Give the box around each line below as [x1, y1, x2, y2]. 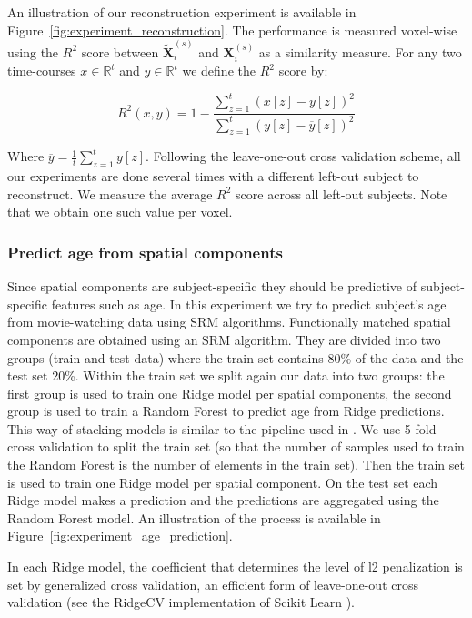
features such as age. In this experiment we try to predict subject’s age [51, 294, 447, 313]
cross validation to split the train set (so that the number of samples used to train [7, 437, 465, 456]
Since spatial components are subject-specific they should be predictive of [7, 277, 417, 296]
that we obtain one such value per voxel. [7, 202, 233, 221]
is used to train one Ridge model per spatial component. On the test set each [7, 472, 438, 491]
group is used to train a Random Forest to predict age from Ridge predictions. [7, 401, 445, 420]
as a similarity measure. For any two [258, 42, 462, 61]
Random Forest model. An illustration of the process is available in [7, 508, 381, 527]
